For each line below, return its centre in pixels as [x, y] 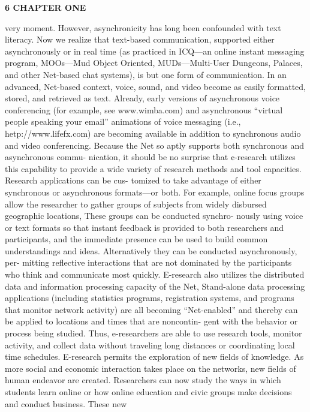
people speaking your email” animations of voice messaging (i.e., [123, 121]
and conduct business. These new [66, 403]
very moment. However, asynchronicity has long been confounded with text [143, 27]
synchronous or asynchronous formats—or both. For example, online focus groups [155, 192]
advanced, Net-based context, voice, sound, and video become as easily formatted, [155, 86]
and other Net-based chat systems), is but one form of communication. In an [146, 74]
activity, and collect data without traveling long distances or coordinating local [150, 345]
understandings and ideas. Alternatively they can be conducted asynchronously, [151, 250]
